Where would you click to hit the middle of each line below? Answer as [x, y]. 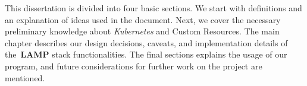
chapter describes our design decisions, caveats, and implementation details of [146, 42]
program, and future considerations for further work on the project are [134, 66]
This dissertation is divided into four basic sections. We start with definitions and [153, 8]
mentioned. [25, 77]
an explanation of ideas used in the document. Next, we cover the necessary [143, 19]
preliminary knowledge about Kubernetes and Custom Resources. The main [142, 31]
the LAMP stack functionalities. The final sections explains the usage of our [146, 54]
